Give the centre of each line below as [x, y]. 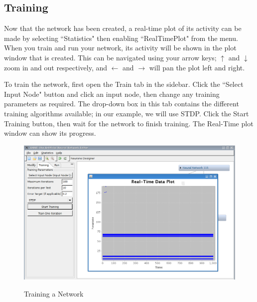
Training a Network [54, 293]
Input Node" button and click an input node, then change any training [112, 94]
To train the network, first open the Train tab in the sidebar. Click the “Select [124, 84]
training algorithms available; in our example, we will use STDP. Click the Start [127, 113]
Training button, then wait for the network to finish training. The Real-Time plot [129, 123]
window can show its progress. [50, 133]
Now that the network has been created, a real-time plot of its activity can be [123, 28]
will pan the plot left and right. [197, 67]
